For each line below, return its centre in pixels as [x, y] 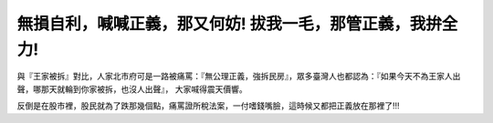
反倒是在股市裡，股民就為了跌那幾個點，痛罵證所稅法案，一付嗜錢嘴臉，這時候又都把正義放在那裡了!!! [209, 106]
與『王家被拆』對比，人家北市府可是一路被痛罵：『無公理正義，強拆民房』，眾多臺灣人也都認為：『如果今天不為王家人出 [239, 77]
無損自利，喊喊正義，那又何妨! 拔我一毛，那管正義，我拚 [230, 24]
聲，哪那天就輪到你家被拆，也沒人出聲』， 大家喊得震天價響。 [132, 89]
